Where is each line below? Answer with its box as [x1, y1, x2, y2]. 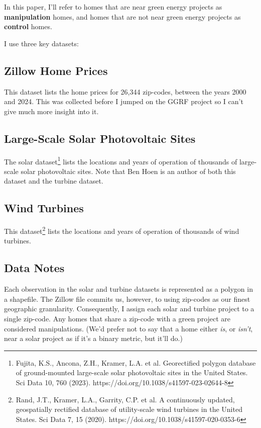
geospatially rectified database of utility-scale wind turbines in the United [16, 404, 242, 414]
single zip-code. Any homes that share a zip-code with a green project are [4, 313, 231, 324]
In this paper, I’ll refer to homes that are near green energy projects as [4, 2, 222, 12]
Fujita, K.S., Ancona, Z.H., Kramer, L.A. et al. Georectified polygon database [16, 357, 256, 368]
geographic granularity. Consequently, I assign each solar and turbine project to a [4, 303, 254, 314]
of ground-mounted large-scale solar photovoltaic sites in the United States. [16, 367, 248, 378]
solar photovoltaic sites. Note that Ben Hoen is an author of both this [21, 165, 236, 176]
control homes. [4, 21, 52, 32]
